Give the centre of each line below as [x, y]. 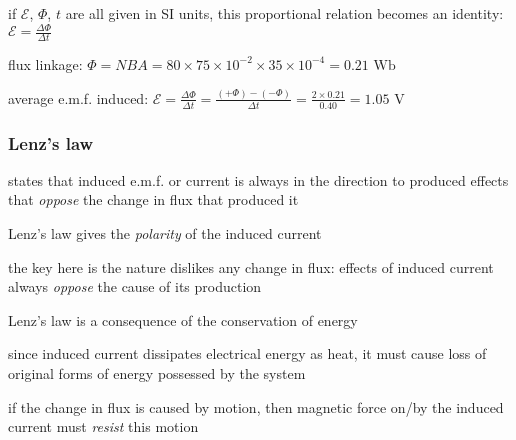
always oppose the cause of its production [135, 286]
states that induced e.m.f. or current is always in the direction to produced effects [258, 179]
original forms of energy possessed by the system [157, 373]
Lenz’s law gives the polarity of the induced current [165, 233]
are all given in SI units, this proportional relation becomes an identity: [284, 13]
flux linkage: [45, 63]
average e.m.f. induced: [78, 97]
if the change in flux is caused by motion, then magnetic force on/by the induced [256, 406]
